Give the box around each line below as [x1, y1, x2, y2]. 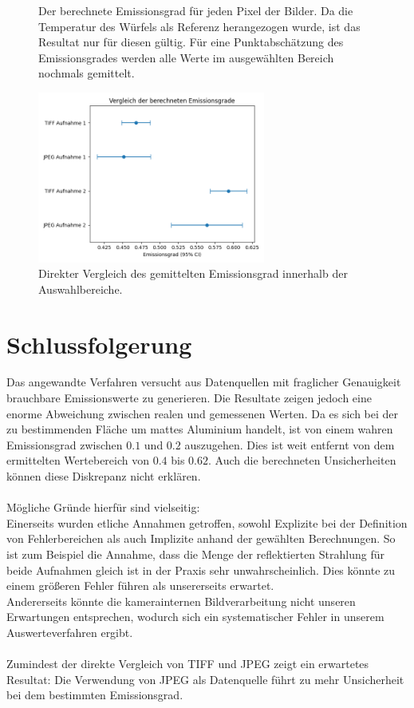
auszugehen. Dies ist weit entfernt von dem [184, 436, 395, 453]
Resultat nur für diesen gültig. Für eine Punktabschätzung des [38, 34, 344, 50]
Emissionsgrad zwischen [6, 436, 123, 453]
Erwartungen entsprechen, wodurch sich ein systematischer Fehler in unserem [6, 608, 384, 625]
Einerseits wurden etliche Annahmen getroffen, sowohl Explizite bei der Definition [6, 514, 408, 531]
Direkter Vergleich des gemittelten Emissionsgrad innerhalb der [38, 265, 348, 282]
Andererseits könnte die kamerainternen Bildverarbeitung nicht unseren [6, 592, 356, 609]
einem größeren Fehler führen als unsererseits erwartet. [6, 577, 274, 594]
